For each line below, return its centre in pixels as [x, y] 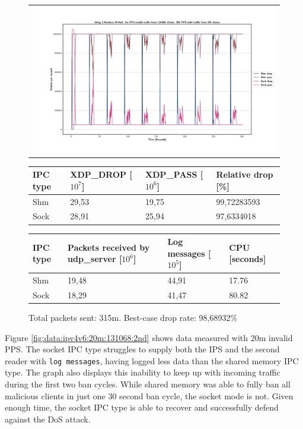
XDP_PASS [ [174, 174]
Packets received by [109, 247]
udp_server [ [95, 259]
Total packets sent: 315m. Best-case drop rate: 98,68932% [133, 318]
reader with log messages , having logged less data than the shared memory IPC [152, 360]
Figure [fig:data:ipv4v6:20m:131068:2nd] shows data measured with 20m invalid [149, 337]
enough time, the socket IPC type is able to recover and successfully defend [142, 407]
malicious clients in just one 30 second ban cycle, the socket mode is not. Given [149, 395]
